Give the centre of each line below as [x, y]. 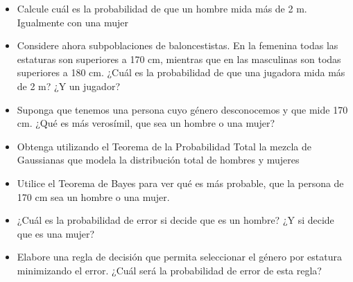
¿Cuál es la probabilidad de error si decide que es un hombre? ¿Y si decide [175, 220]
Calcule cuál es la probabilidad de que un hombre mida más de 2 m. [162, 8]
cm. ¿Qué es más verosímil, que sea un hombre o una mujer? [146, 123]
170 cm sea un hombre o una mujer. [93, 196]
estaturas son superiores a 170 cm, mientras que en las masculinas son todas [179, 59]
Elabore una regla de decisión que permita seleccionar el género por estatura [179, 257]
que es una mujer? [56, 233]
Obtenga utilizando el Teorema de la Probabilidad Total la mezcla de [164, 146]
